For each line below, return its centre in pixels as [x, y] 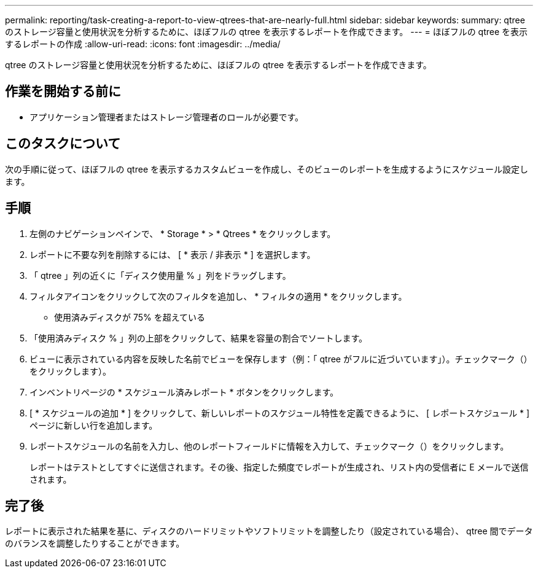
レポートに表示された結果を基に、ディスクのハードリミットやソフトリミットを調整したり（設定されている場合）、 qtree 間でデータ [269, 531]
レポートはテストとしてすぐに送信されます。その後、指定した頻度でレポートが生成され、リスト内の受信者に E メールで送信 [279, 467]
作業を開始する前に [63, 92]
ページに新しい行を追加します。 [94, 425]
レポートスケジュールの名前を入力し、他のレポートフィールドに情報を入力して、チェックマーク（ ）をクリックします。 [269, 446]
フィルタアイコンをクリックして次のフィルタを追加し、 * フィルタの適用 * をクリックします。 [218, 296]
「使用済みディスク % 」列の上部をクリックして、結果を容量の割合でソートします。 [199, 338]
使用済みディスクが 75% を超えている [130, 317]
